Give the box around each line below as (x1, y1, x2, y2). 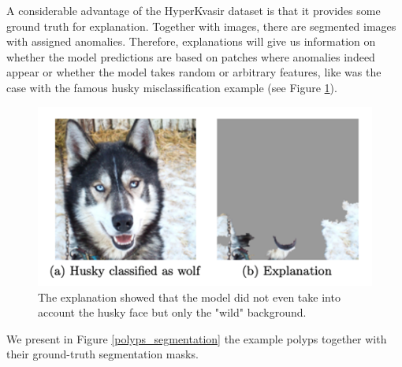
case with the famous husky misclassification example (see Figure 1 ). (6, 79, 337, 95)
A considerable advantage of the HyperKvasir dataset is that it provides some (6, 2, 381, 18)
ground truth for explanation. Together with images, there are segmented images (6, 17, 396, 34)
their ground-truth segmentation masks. (6, 346, 199, 362)
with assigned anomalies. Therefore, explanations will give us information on (6, 33, 376, 50)
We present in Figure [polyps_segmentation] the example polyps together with (6, 330, 387, 347)
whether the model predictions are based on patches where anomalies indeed (6, 48, 375, 65)
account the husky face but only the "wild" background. (38, 304, 307, 321)
